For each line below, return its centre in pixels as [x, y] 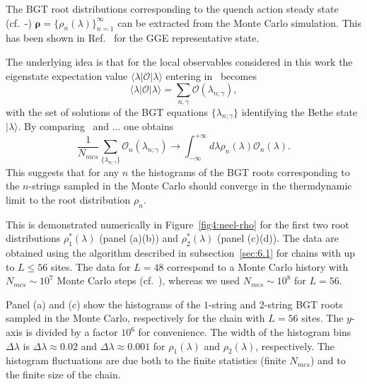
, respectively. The [295, 345]
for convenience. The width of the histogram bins [245, 332]
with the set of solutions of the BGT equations [107, 111]
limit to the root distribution [68, 199]
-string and [233, 304]
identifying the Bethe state [299, 111]
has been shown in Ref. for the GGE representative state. [133, 38]
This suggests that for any [63, 171]
